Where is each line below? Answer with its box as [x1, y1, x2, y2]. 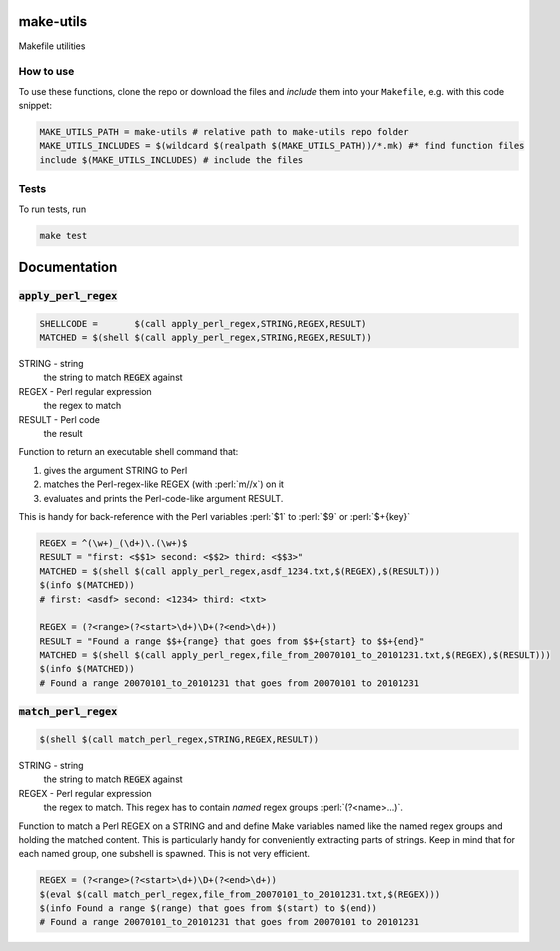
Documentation [18, 258, 118, 275]
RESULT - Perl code [18, 413, 100, 425]
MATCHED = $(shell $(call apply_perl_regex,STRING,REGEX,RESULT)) [39, 332, 372, 344]
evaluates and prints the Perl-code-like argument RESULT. [43, 492, 284, 504]
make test [39, 230, 88, 241]
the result [43, 428, 84, 440]
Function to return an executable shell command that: [18, 446, 239, 458]
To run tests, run [18, 203, 87, 215]
